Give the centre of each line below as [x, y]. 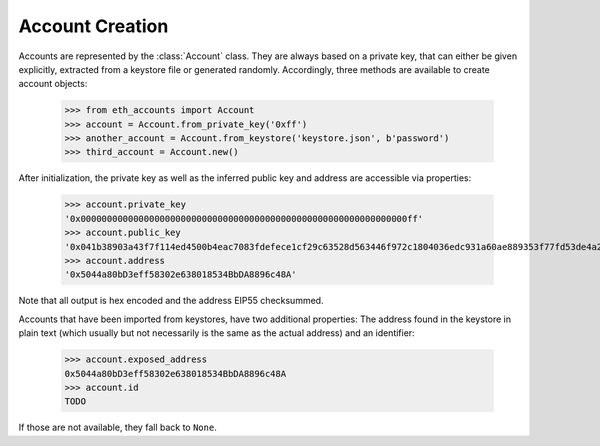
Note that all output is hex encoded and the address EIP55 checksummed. [171, 301]
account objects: [53, 84]
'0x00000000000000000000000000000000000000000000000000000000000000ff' [244, 218]
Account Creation [93, 26]
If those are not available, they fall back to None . [117, 427]
